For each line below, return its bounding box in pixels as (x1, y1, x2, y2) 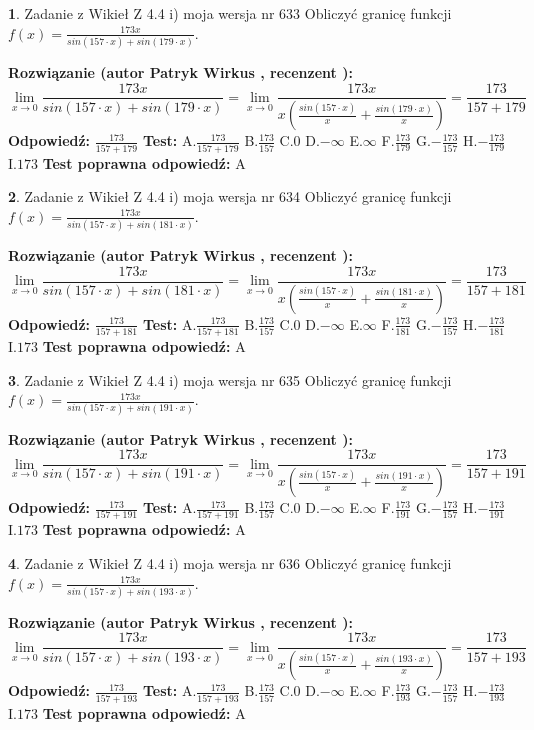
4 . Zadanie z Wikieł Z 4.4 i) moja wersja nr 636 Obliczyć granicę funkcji (8, 552, 452, 573)
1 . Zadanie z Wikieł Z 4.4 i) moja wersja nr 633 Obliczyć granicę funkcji (8, 3, 452, 23)
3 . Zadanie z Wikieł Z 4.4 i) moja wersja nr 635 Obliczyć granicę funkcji (8, 369, 452, 390)
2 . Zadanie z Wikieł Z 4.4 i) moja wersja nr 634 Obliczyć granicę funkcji (8, 186, 452, 207)
